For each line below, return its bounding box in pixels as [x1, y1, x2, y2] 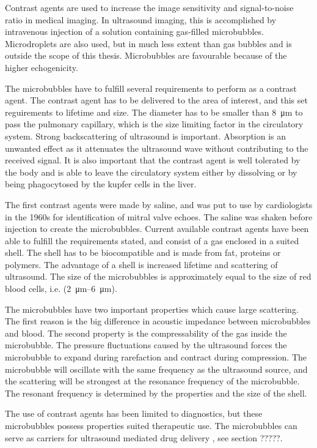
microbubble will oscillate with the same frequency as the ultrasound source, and [5, 362, 308, 375]
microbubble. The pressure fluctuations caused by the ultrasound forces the [5, 338, 287, 351]
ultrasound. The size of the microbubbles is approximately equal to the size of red [5, 270, 312, 283]
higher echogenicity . [5, 61, 78, 73]
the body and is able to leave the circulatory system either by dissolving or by [5, 165, 297, 178]
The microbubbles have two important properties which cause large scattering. [5, 302, 299, 315]
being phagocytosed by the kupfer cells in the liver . [5, 177, 197, 190]
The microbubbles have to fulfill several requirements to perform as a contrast [5, 81, 297, 94]
